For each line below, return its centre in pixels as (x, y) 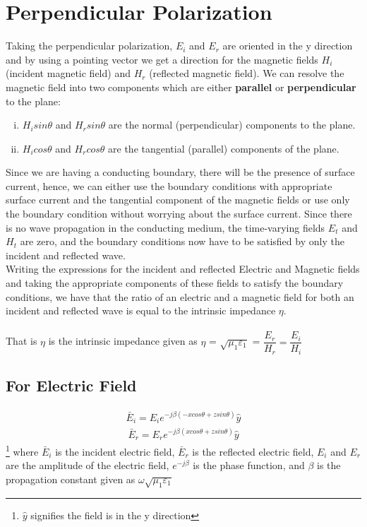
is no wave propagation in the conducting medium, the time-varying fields (166, 227)
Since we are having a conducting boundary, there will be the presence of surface (180, 172)
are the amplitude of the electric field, (88, 465)
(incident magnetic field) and (68, 73)
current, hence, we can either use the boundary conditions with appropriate (169, 185)
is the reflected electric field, (253, 451)
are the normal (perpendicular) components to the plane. (232, 125)
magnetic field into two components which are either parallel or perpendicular (181, 87)
